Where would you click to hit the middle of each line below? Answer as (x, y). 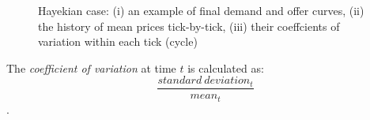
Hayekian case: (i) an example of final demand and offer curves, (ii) (201, 10)
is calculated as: (226, 67)
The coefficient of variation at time (91, 67)
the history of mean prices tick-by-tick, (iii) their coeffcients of (189, 26)
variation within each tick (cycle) (118, 41)
